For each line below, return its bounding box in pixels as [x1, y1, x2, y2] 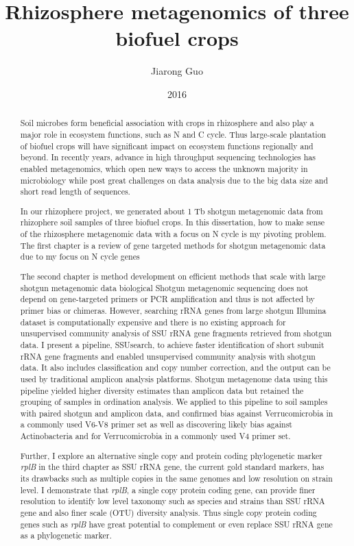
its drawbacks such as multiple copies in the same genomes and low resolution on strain [20, 473, 333, 484]
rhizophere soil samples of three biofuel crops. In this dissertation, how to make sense [20, 216, 325, 228]
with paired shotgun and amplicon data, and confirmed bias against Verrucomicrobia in [20, 407, 333, 419]
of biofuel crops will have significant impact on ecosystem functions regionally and [20, 140, 314, 151]
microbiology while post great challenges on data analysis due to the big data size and [20, 174, 329, 186]
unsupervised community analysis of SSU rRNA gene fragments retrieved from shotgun [20, 327, 332, 339]
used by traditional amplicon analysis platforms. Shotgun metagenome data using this [20, 373, 328, 384]
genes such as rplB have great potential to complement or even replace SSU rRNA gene [20, 518, 333, 530]
